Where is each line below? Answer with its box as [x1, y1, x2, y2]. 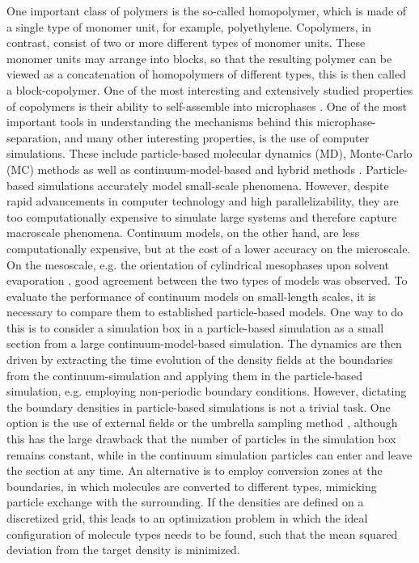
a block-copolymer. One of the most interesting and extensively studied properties [6, 81, 413, 98]
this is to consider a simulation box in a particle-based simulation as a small [6, 319, 384, 336]
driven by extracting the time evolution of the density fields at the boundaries [6, 351, 393, 368]
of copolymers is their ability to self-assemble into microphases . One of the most [6, 97, 407, 114]
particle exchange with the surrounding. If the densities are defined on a [6, 493, 364, 510]
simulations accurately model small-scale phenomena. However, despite [37, 176, 389, 193]
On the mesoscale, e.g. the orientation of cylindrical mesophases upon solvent [6, 256, 390, 273]
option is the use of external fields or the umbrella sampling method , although [6, 414, 398, 431]
